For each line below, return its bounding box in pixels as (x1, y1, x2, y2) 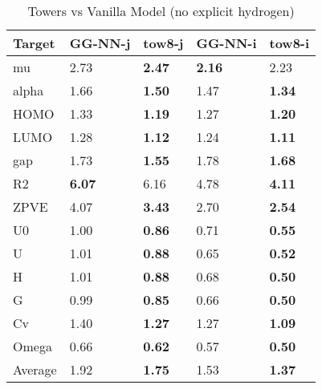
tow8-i (269, 34, 310, 52)
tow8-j (143, 34, 184, 52)
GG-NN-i (196, 34, 257, 52)
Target (13, 34, 55, 52)
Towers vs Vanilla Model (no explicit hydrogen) (27, 2, 295, 20)
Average (13, 360, 57, 379)
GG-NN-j (69, 34, 131, 52)
